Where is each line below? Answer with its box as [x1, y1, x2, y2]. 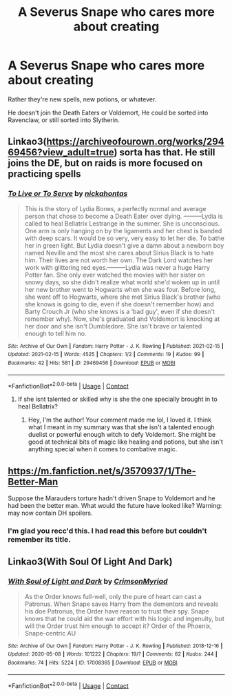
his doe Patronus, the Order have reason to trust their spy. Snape [24, 607, 209, 615]
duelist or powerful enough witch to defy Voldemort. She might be [28, 431, 216, 439]
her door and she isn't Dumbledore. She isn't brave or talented [24, 322, 202, 330]
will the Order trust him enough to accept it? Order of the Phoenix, [24, 622, 213, 630]
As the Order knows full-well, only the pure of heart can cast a [24, 592, 202, 600]
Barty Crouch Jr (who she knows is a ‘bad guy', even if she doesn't [24, 307, 215, 315]
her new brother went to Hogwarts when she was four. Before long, [24, 285, 216, 293]
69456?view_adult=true [8, 146, 114, 159]
